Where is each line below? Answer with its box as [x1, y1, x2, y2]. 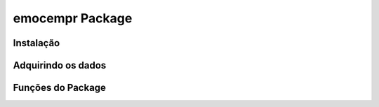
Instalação [13, 37, 60, 49]
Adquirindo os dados [13, 59, 107, 71]
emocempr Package [13, 10, 133, 26]
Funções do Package [13, 82, 107, 94]
